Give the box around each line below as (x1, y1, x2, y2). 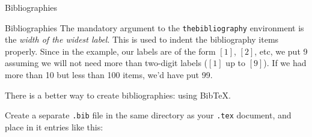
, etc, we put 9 (254, 44, 308, 57)
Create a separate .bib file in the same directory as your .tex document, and (5, 109, 292, 121)
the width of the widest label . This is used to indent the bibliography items (5, 33, 279, 46)
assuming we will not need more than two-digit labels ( (5, 56, 208, 69)
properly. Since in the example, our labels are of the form (5, 44, 216, 57)
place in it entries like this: (5, 120, 103, 133)
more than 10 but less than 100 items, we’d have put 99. (5, 68, 213, 81)
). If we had (263, 56, 307, 69)
